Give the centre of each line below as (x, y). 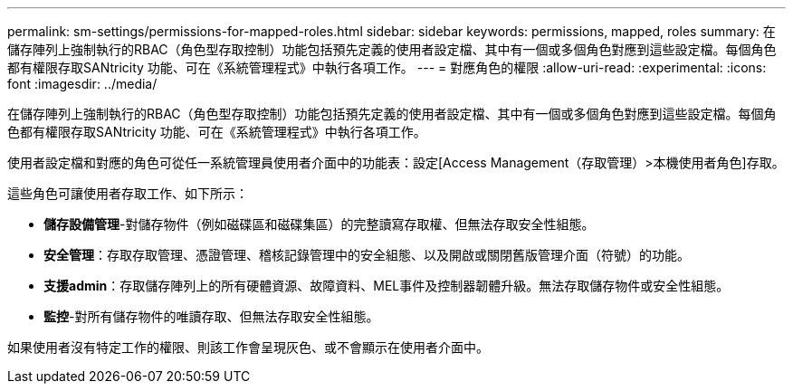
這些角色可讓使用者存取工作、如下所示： (128, 193)
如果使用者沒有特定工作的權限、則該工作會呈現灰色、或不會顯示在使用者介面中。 (248, 347)
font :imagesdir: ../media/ (82, 84)
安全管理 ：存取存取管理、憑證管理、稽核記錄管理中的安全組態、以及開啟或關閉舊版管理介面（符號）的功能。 (367, 255)
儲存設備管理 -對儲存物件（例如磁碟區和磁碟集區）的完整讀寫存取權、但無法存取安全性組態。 (319, 224)
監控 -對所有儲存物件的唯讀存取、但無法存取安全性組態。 (211, 316)
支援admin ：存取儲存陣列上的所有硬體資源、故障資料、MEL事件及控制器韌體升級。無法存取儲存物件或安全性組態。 (387, 286)
